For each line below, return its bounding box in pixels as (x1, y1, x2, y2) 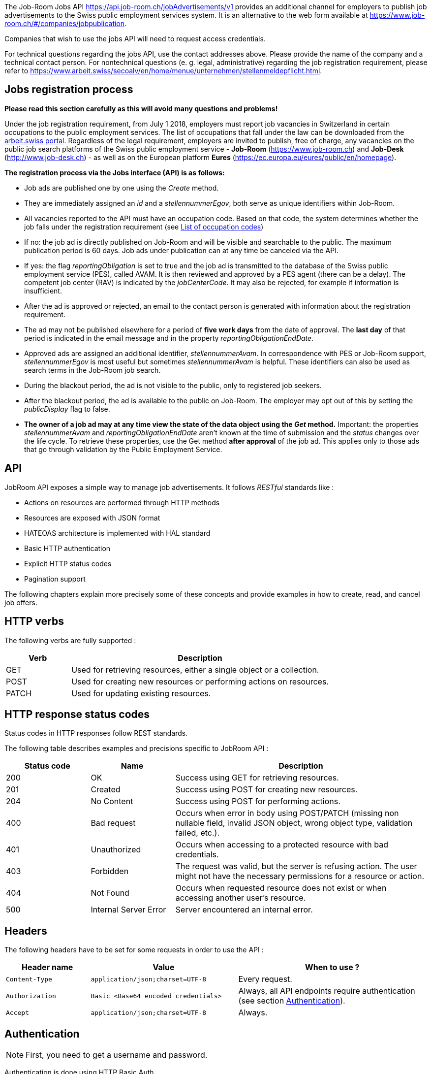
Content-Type (6, 975, 52, 983)
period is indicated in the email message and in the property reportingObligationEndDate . (24, 333, 314, 342)
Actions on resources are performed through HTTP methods (24, 498, 220, 507)
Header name (22, 962, 73, 973)
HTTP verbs (4, 615, 64, 628)
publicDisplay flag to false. (24, 404, 110, 413)
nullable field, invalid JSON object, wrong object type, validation (175, 818, 413, 828)
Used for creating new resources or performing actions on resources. (71, 676, 329, 686)
